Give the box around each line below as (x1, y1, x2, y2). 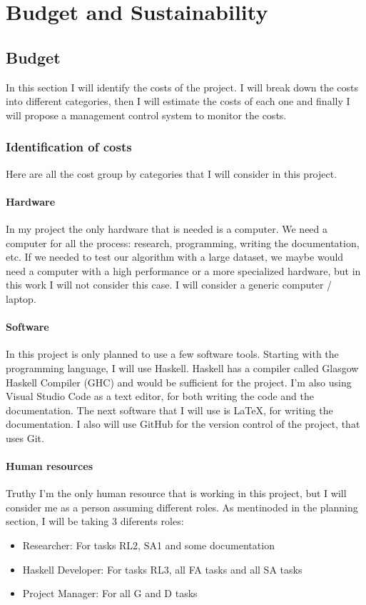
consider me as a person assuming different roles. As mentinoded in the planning (6, 499, 358, 514)
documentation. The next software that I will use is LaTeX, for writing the (6, 402, 333, 417)
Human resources (6, 459, 93, 474)
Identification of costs (6, 138, 132, 156)
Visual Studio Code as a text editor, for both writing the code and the (6, 389, 314, 404)
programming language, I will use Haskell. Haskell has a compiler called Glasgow (6, 360, 359, 375)
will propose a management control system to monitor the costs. (6, 107, 287, 122)
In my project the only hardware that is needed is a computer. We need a (6, 221, 328, 236)
